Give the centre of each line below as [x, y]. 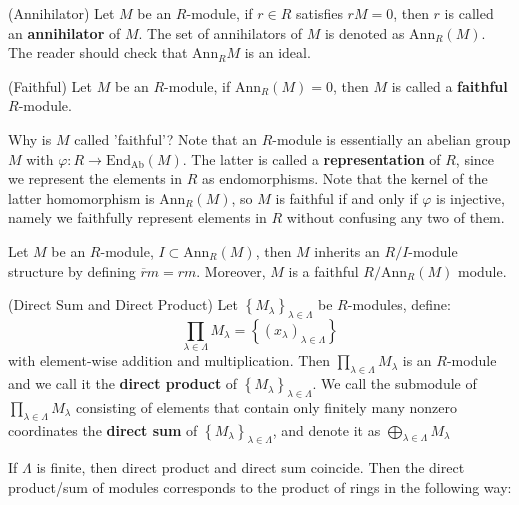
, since [475, 158]
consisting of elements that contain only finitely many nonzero [267, 406]
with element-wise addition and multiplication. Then [169, 360]
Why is [30, 138]
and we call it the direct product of [123, 383]
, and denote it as [326, 429]
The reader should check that [98, 52]
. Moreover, [231, 270]
